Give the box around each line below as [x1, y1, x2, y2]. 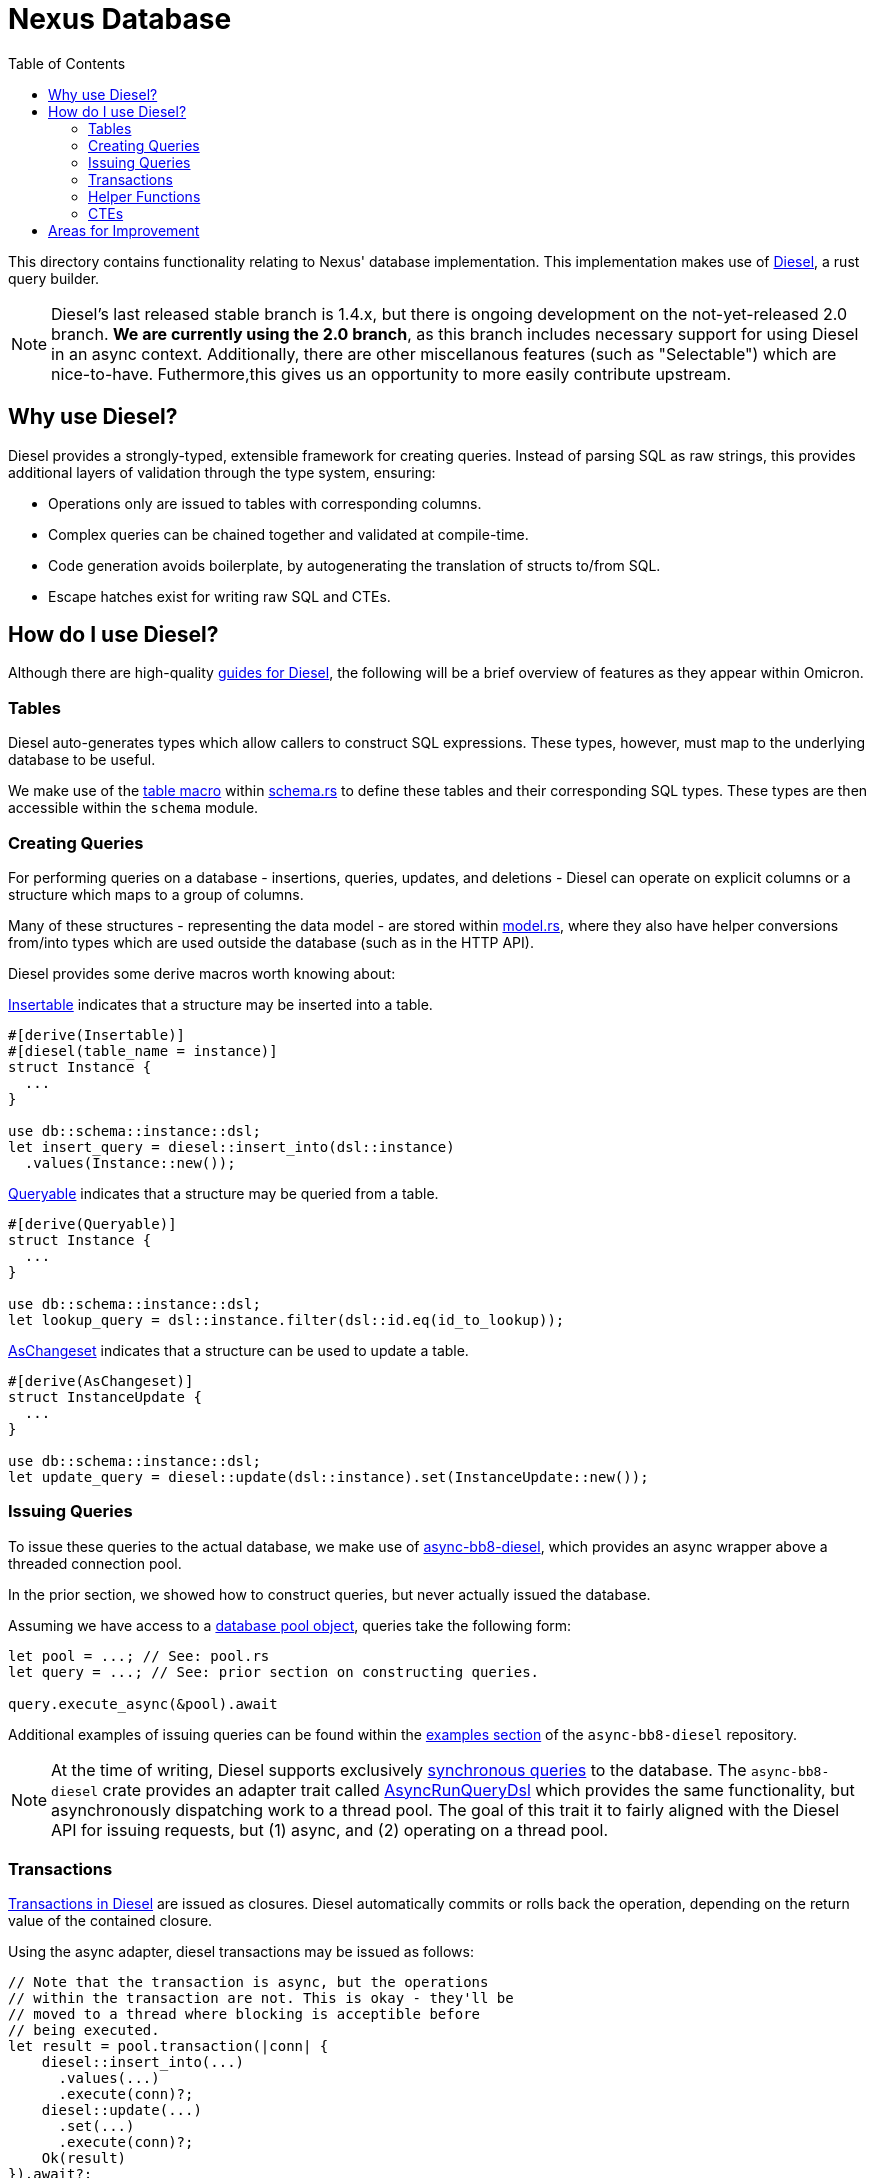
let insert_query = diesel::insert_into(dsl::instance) [8, 1138, 455, 1155]
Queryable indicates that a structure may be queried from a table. [8, 1184, 439, 1202]
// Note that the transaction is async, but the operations [8, 1974, 489, 1991]
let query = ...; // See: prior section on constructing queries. [8, 1663, 540, 1680]
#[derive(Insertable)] [8, 1026, 186, 1043]
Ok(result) [41, 2150, 127, 2167]
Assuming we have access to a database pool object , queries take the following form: [8, 1616, 572, 1634]
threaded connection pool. [8, 1554, 182, 1572]
